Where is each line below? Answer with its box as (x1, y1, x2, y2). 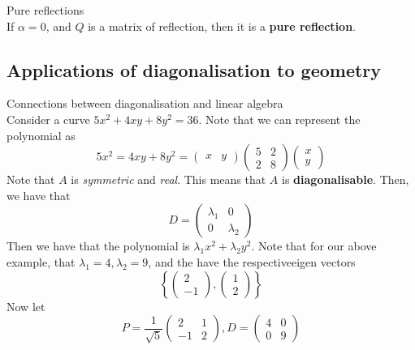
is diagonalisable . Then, (282, 171, 409, 188)
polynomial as (6, 126, 76, 143)
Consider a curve (6, 110, 90, 127)
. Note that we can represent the (198, 110, 361, 127)
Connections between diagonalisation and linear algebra (6, 95, 283, 112)
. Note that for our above (251, 237, 377, 254)
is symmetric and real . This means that (71, 171, 266, 188)
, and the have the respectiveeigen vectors (148, 253, 356, 270)
